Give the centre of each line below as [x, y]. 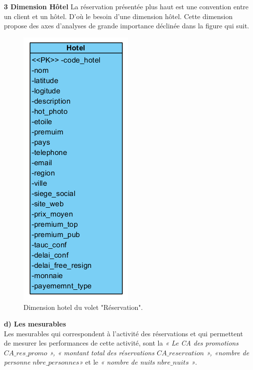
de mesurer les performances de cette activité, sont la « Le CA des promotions [121, 343]
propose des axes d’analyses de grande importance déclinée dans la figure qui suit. [126, 26]
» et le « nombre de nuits [117, 362]
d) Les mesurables [35, 323]
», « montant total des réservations [102, 352]
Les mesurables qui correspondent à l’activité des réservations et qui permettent [124, 333]
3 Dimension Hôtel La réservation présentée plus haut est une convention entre [126, 6]
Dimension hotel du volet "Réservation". [83, 307]
